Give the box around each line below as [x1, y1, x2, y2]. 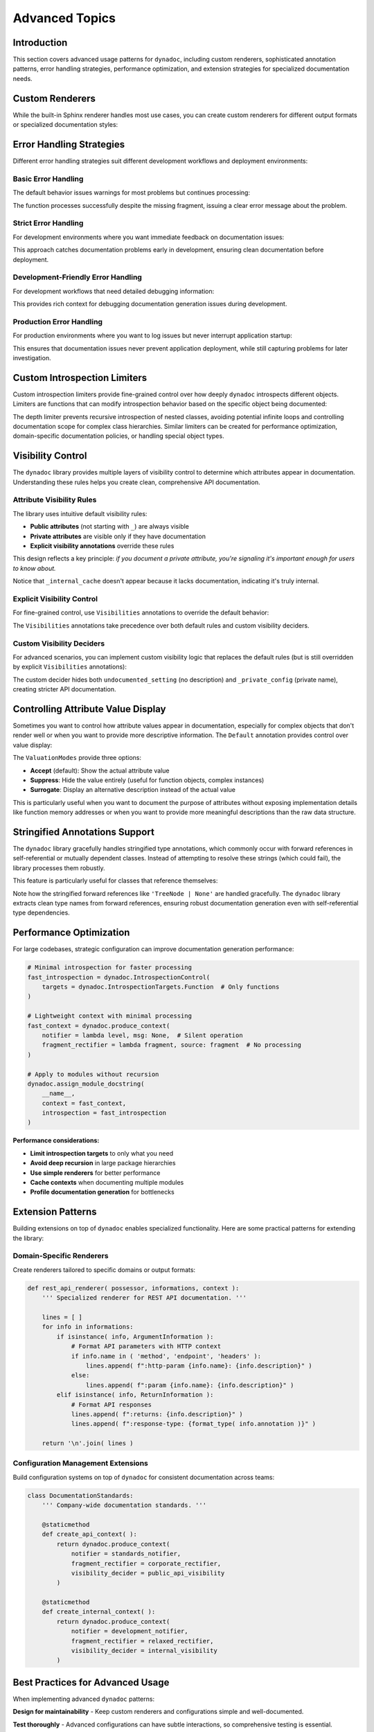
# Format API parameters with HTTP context [71, 1343, 222, 1350]
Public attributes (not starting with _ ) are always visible [30, 522, 190, 531]
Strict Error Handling [12, 218, 84, 228]
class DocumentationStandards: [27, 1492, 134, 1499]
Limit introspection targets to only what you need [30, 1149, 173, 1157]
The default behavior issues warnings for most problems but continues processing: [12, 188, 251, 197]
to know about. [12, 564, 56, 572]
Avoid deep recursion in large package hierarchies [30, 1159, 176, 1167]
